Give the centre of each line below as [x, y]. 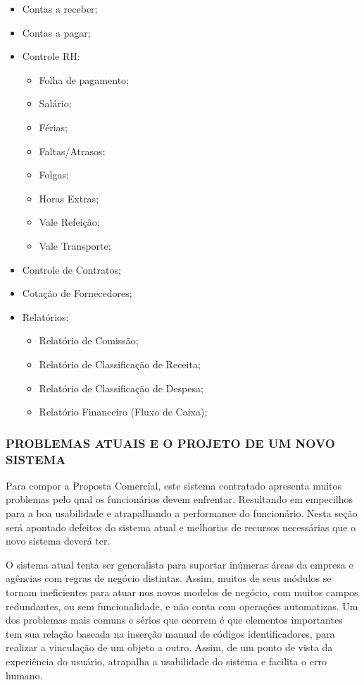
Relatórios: [45, 316]
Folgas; [54, 175]
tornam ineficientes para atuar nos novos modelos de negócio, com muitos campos [182, 592]
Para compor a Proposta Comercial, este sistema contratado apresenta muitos [174, 485]
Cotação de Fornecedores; [77, 293]
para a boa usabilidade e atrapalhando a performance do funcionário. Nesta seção [182, 513]
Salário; [55, 103]
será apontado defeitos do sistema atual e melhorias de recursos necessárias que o [181, 527]
